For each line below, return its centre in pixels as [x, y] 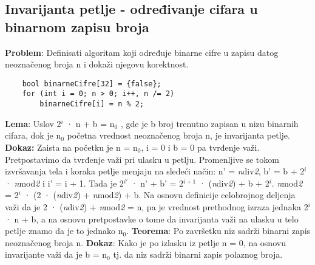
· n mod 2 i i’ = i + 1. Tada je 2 [64, 183]
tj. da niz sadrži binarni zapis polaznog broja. [198, 254]
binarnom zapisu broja [77, 26]
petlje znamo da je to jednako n [64, 231]
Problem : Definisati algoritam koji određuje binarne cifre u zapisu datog [142, 52]
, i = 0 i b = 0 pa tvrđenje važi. [200, 147]
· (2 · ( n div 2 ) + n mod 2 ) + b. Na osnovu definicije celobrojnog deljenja [160, 195]
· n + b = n [90, 123]
